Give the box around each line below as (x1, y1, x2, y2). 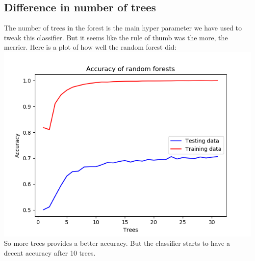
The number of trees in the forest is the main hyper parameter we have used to (4, 23, 242, 33)
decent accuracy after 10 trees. (4, 248, 96, 258)
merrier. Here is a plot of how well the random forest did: (4, 42, 177, 52)
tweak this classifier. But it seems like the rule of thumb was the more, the (4, 32, 228, 42)
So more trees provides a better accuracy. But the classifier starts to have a (4, 238, 230, 248)
